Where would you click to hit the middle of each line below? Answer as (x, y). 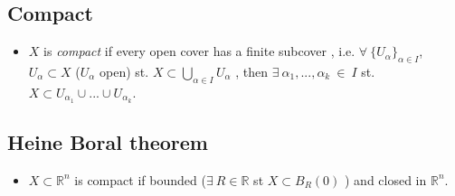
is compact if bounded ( (140, 179)
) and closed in (385, 179)
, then (251, 71)
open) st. (124, 71)
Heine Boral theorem (108, 142)
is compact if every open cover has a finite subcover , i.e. (199, 51)
